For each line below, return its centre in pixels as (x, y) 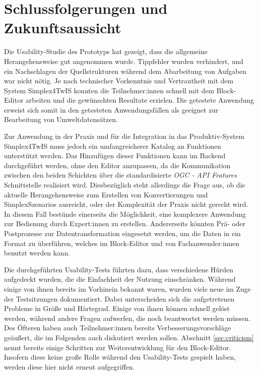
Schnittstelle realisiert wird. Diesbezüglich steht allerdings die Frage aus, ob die (125, 185)
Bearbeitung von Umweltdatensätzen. (61, 119)
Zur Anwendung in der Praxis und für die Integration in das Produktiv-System (124, 136)
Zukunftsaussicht (63, 28)
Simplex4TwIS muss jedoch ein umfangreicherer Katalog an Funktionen (113, 146)
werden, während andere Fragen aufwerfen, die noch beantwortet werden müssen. (127, 318)
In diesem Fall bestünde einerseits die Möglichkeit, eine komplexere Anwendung (125, 214)
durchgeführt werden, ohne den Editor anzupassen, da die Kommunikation (117, 165)
